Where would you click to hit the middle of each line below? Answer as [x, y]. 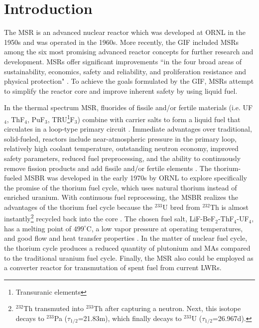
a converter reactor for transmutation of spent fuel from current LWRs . [113, 267]
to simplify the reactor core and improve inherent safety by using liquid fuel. [121, 90]
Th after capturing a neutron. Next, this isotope [167, 308]
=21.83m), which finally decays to [130, 318]
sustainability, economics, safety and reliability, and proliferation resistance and [125, 71]
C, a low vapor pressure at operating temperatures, [165, 228]
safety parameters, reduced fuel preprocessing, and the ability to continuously [123, 158]
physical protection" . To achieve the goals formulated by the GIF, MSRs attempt [129, 81]
